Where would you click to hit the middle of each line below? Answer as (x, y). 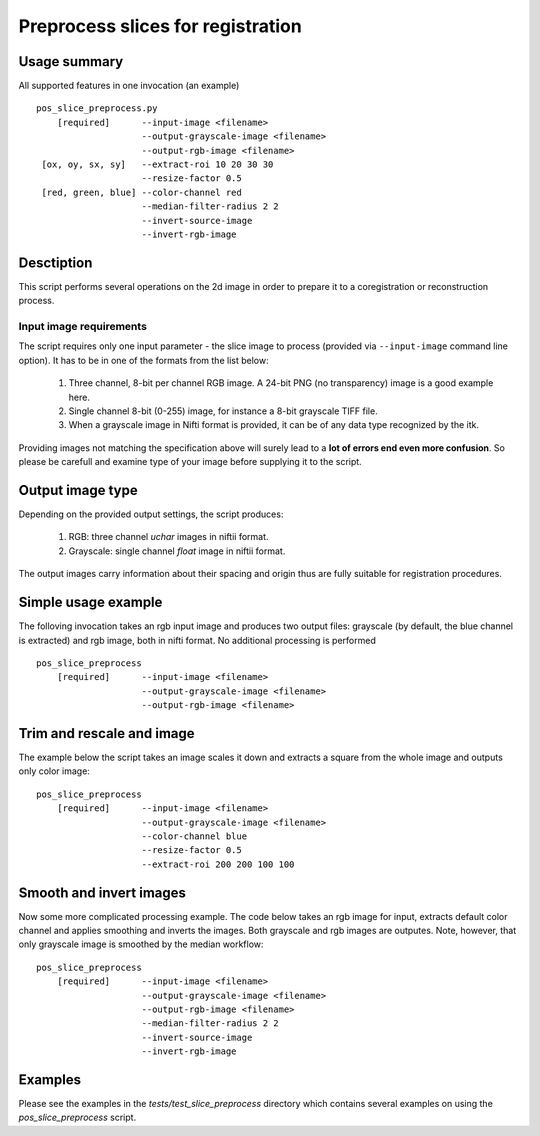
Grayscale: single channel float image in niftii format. (177, 551)
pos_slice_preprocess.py (97, 108)
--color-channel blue (194, 836)
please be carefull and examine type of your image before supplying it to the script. (190, 462)
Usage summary (71, 61)
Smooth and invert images (102, 892)
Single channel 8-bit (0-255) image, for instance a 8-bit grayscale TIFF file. (223, 411)
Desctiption (55, 262)
